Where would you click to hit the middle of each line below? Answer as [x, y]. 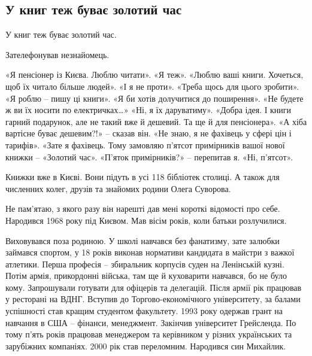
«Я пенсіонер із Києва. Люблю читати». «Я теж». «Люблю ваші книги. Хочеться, [155, 74]
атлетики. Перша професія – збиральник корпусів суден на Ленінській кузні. [145, 264]
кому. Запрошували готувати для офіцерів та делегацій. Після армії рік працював [154, 287]
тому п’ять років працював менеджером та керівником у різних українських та [149, 334]
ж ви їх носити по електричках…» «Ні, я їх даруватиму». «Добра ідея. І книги [149, 110]
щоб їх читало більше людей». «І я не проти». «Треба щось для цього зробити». [152, 86]
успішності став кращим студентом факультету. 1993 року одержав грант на [144, 311]
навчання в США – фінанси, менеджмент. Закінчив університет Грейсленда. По [151, 322]
